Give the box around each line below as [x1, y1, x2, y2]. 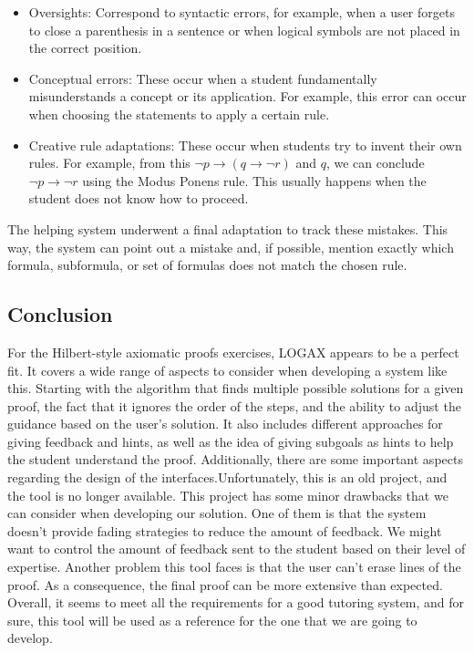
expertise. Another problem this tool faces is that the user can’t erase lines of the [7, 557, 461, 576]
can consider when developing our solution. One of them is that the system [7, 503, 427, 523]
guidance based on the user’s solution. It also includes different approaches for [7, 414, 443, 433]
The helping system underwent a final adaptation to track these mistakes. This [7, 219, 448, 238]
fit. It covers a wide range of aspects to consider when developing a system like [7, 360, 448, 379]
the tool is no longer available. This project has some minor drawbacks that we [7, 485, 448, 504]
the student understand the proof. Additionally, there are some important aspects [7, 450, 463, 469]
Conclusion [7, 300, 113, 328]
